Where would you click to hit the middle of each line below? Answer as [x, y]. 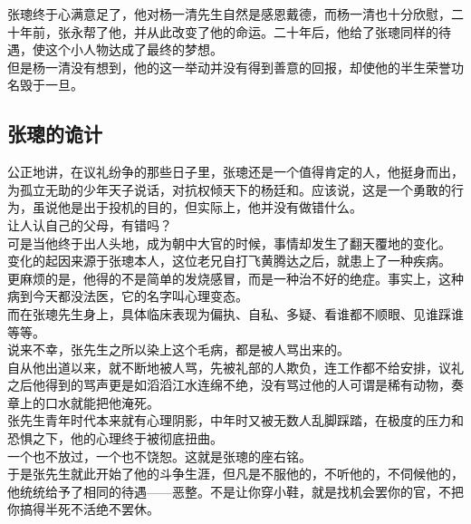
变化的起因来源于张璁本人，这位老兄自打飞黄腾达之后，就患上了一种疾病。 [229, 261]
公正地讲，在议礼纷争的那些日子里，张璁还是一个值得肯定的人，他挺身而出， [235, 172]
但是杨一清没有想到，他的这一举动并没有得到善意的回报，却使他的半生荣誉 [229, 67]
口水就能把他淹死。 [102, 402]
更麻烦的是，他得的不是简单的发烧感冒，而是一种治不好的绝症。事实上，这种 [235, 278]
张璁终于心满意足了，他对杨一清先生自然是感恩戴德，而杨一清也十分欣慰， [229, 14]
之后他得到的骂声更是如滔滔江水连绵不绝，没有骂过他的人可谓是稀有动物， [229, 385]
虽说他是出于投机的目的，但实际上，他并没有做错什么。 [197, 207]
